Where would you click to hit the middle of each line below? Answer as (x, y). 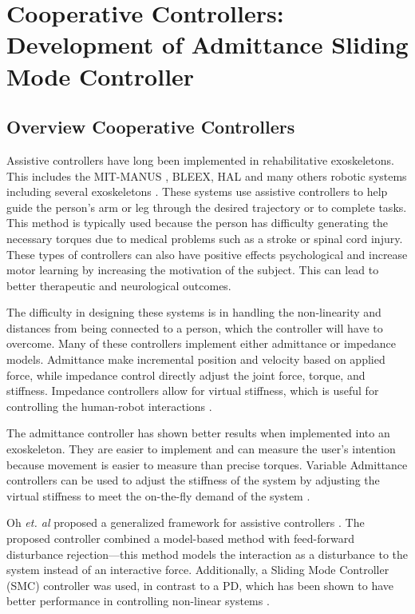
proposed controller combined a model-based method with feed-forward (180, 538)
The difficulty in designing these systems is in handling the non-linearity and (194, 312)
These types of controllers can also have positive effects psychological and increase (207, 254)
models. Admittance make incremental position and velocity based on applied (196, 359)
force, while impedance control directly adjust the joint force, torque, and (186, 375)
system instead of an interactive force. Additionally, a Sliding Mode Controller (198, 570)
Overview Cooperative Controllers (151, 127)
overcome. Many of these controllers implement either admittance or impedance (201, 343)
